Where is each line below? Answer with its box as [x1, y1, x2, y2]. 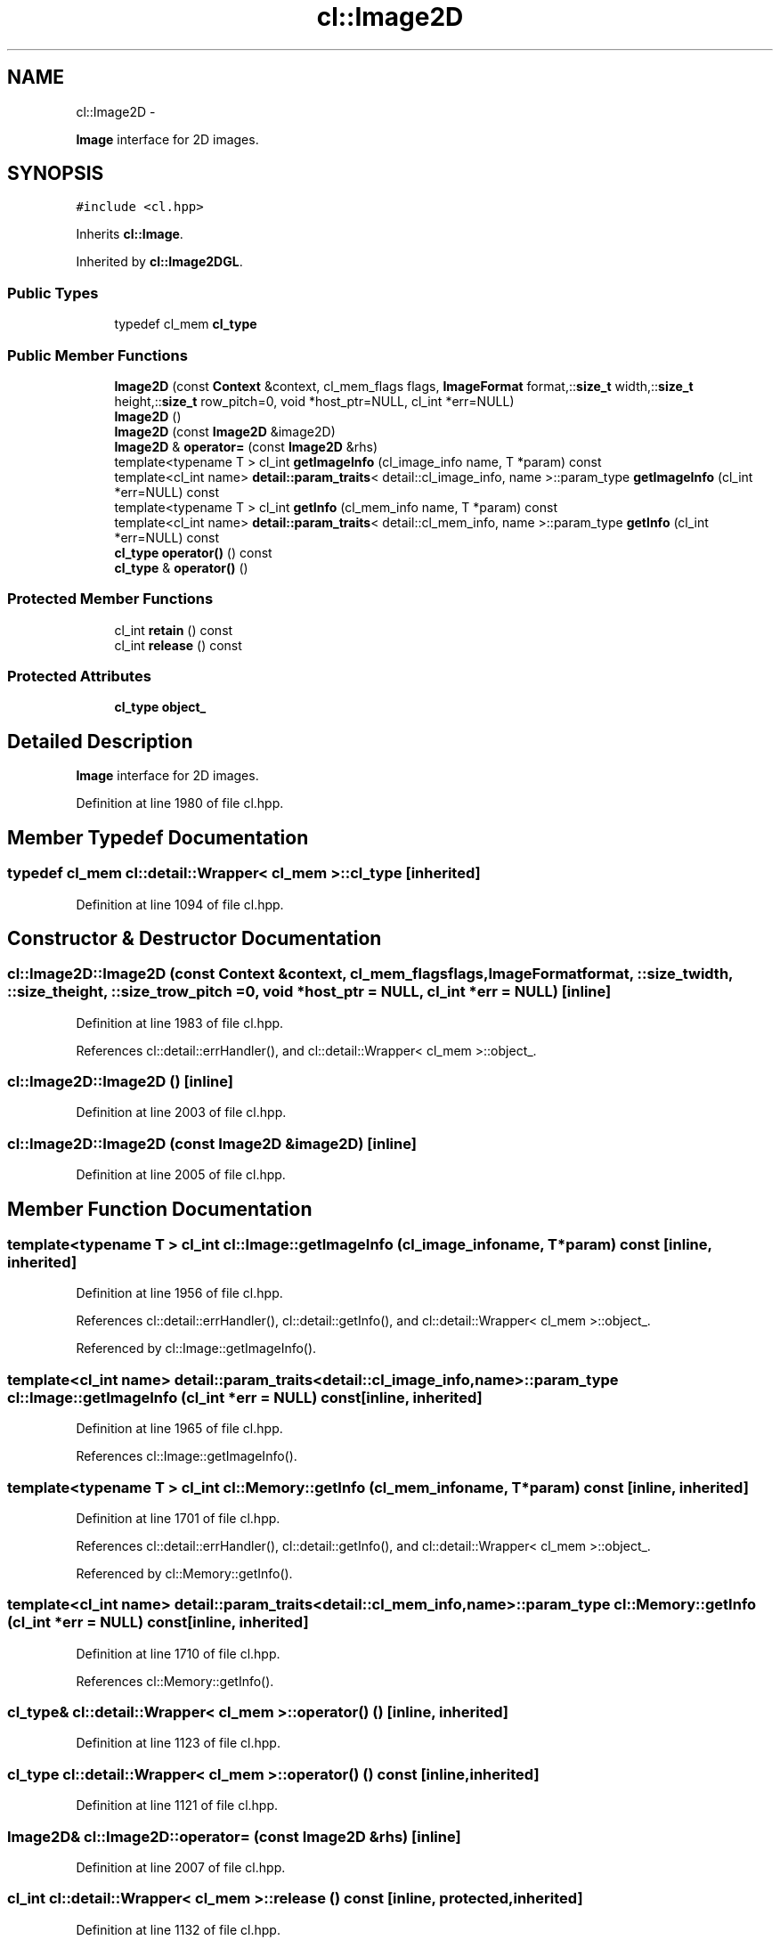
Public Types [7, 283, 99, 302]
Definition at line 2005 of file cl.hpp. [76, 1167, 286, 1183]
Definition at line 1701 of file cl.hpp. [76, 1510, 280, 1526]
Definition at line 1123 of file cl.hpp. [76, 1735, 280, 1751]
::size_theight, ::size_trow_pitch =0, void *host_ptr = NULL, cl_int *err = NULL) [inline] [7, 982, 612, 1001]
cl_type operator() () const [114, 544, 272, 560]
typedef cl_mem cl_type [114, 316, 257, 332]
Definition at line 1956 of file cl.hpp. [76, 1285, 283, 1301]
